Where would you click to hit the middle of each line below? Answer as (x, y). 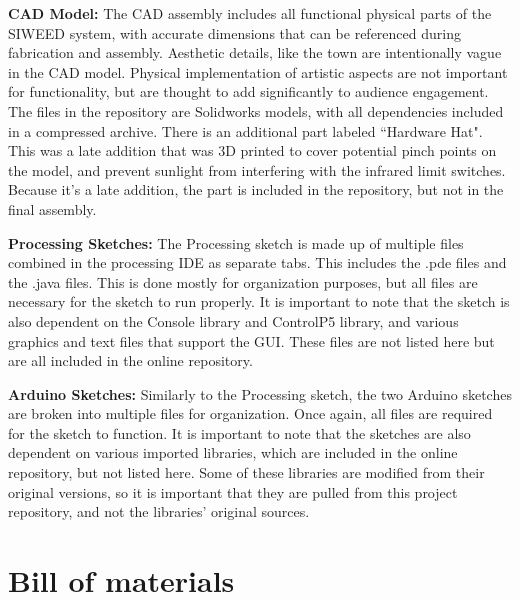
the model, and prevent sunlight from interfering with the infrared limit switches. (257, 169)
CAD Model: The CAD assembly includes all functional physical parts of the (250, 13)
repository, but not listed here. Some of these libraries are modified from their (246, 472)
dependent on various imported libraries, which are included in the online (233, 452)
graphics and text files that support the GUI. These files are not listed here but (251, 340)
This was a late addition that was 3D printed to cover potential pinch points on (252, 150)
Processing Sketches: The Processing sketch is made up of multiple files (236, 242)
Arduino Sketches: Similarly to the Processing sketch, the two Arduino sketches (260, 393)
